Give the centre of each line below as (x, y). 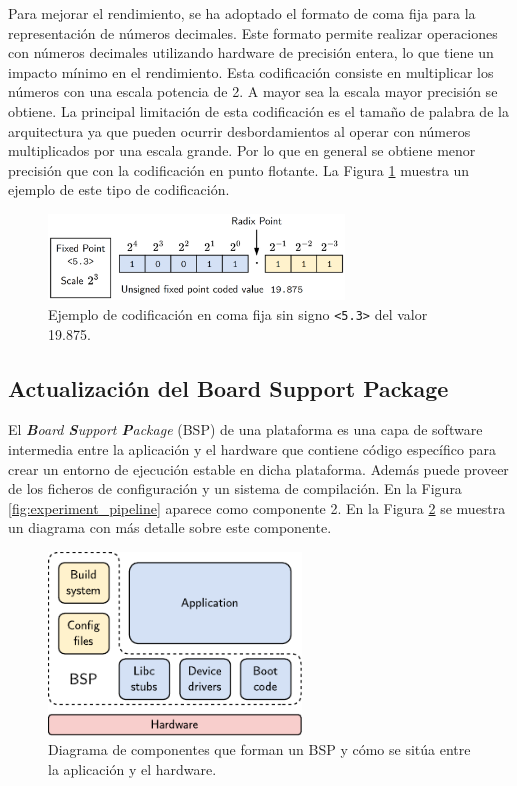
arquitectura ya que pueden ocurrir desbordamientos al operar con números (239, 130)
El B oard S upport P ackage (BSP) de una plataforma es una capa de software (245, 429)
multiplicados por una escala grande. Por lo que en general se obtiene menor (242, 150)
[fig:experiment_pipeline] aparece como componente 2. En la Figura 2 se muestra (257, 507)
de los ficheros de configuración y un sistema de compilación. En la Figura (235, 488)
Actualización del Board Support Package (228, 387)
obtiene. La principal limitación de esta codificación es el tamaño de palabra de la (258, 110)
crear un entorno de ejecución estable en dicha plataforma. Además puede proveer (258, 468)
